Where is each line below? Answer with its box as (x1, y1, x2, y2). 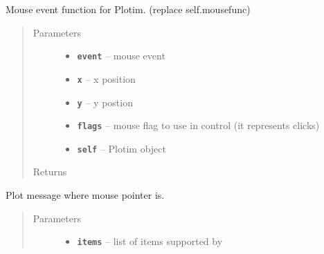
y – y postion (77, 95, 133, 109)
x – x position (77, 71, 136, 86)
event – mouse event (77, 48, 165, 63)
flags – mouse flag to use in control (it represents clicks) (77, 118, 320, 133)
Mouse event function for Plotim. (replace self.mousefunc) (6, 2, 251, 16)
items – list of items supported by (77, 234, 223, 248)
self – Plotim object (77, 141, 166, 155)
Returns (33, 164, 67, 179)
